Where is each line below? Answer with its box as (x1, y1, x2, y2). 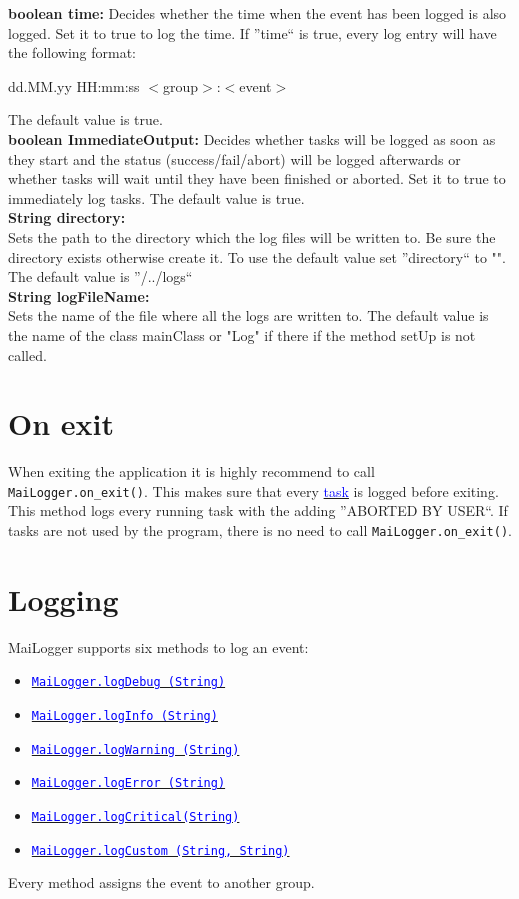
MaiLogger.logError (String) (31, 776, 226, 791)
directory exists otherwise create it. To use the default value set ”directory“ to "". (8, 246, 506, 267)
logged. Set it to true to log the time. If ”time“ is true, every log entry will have (8, 22, 497, 43)
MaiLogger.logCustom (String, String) (31, 843, 290, 858)
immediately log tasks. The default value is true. (8, 187, 305, 208)
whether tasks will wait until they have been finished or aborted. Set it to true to (8, 168, 506, 189)
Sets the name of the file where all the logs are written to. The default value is (8, 305, 489, 326)
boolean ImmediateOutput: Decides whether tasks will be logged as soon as (8, 128, 496, 149)
